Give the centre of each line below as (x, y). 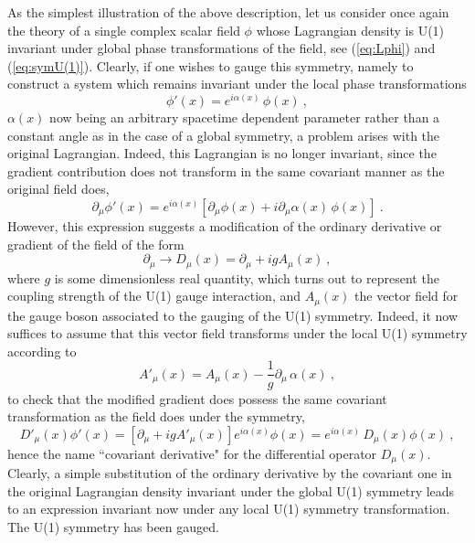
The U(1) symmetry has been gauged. (113, 526)
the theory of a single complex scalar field (124, 30)
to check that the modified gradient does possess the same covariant (197, 398)
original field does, (58, 189)
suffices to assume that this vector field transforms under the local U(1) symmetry (237, 333)
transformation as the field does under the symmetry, (156, 416)
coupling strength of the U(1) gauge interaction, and (154, 296)
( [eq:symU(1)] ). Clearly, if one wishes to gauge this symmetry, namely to (211, 65)
